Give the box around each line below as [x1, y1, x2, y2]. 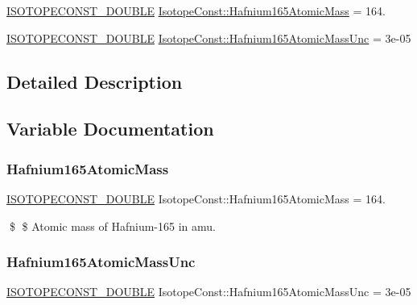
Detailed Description [6, 69, 183, 94]
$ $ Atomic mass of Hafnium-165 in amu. [9, 217, 216, 234]
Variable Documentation [6, 116, 214, 141]
